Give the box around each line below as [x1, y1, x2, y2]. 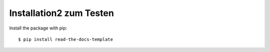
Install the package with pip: [9, 25, 67, 31]
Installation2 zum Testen [9, 7, 114, 18]
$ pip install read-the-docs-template [18, 36, 113, 42]
